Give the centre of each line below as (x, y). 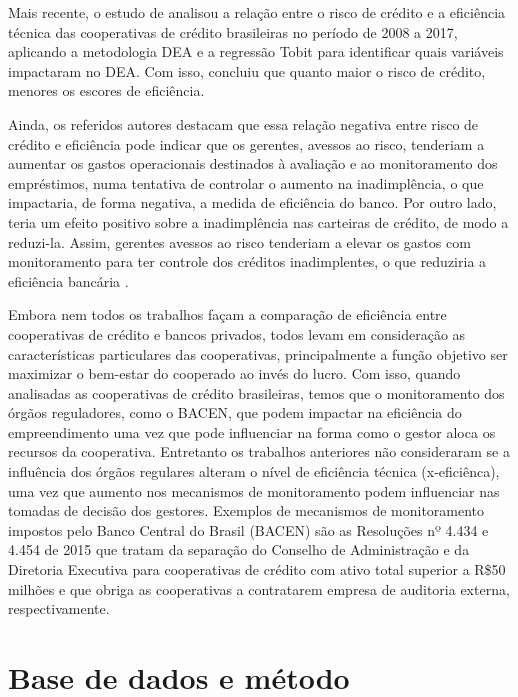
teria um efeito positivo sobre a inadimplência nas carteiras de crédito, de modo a (258, 221)
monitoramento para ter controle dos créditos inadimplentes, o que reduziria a (247, 261)
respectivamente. (59, 608)
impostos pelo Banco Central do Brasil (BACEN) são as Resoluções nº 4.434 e (248, 529)
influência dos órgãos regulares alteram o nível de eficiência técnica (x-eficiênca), (254, 471)
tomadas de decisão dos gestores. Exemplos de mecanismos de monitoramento (246, 510)
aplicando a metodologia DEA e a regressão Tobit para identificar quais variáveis (256, 51)
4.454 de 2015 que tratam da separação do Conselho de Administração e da (239, 549)
